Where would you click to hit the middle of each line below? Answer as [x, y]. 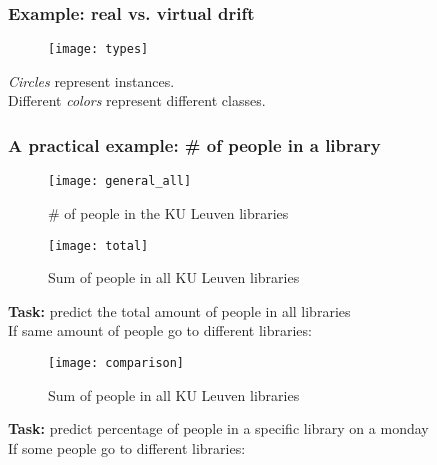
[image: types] [98, 49]
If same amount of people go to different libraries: [160, 330]
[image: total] [98, 245]
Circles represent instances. [91, 80]
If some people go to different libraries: [127, 447]
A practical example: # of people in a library [194, 144]
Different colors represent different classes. [137, 100]
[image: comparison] [116, 362]
